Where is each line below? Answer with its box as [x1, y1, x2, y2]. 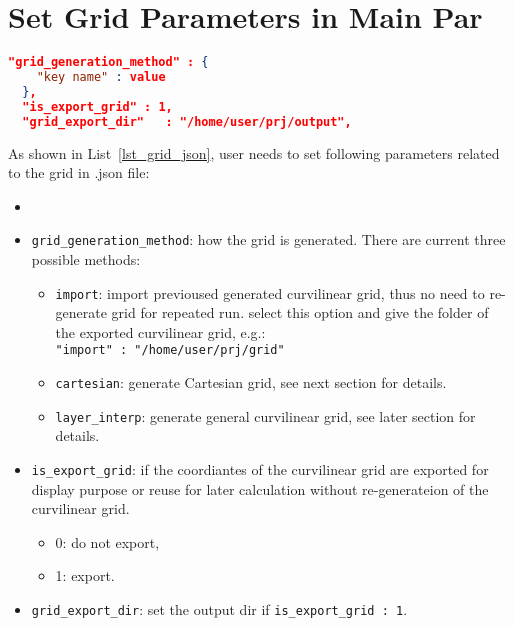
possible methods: [31, 248, 141, 269]
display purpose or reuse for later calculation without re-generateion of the [31, 478, 489, 499]
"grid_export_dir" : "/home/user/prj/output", [22, 114, 352, 129]
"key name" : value [36, 70, 166, 84]
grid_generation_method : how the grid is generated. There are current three [31, 229, 506, 250]
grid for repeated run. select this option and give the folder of [111, 302, 489, 323]
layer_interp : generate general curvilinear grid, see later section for [55, 405, 476, 426]
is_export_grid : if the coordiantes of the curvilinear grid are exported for [31, 458, 489, 479]
